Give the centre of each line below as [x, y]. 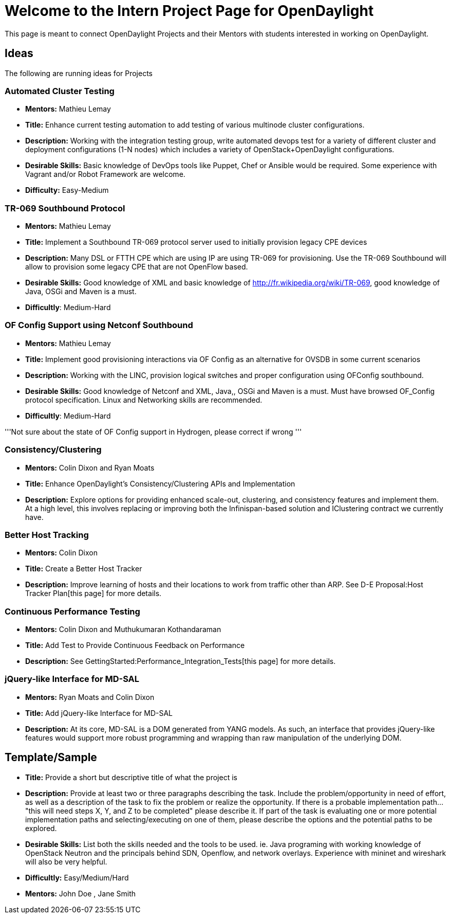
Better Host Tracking [47, 535]
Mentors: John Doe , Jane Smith [81, 893]
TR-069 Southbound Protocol [65, 208]
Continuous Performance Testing [72, 611]
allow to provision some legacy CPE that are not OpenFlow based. [137, 267]
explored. [41, 828]
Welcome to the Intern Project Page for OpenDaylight [189, 11]
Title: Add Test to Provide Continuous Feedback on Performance [135, 645]
